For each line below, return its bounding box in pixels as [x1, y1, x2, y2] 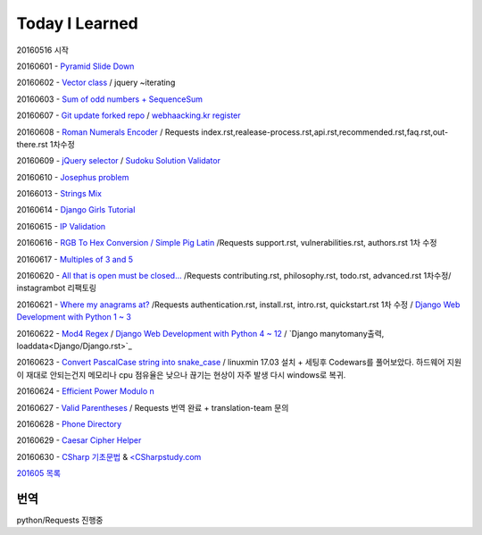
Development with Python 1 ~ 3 [16, 312, 131, 322]
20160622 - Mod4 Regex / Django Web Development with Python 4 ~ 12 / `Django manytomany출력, [16, 328, 385, 339]
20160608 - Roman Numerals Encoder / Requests [16, 126, 200, 138]
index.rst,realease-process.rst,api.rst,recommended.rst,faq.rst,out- [201, 126, 449, 138]
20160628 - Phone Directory [16, 418, 122, 429]
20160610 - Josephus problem [16, 171, 129, 182]
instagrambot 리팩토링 [16, 282, 97, 294]
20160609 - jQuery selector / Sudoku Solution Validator [16, 155, 220, 166]
